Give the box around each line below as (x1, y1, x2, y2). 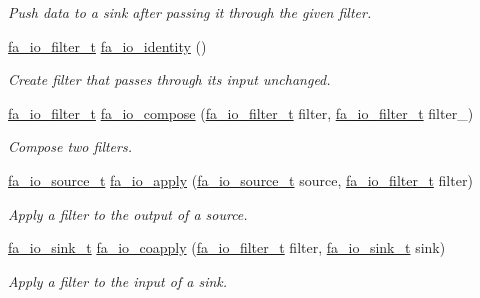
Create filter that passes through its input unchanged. (8, 69, 331, 90)
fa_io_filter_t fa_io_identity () (8, 35, 207, 56)
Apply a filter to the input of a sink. (8, 270, 228, 291)
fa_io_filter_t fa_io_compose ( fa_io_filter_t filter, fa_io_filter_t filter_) (8, 102, 474, 123)
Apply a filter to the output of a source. (8, 203, 248, 224)
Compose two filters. (8, 136, 132, 157)
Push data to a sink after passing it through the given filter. (8, 2, 372, 22)
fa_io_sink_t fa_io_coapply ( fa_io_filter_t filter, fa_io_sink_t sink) (8, 237, 446, 258)
